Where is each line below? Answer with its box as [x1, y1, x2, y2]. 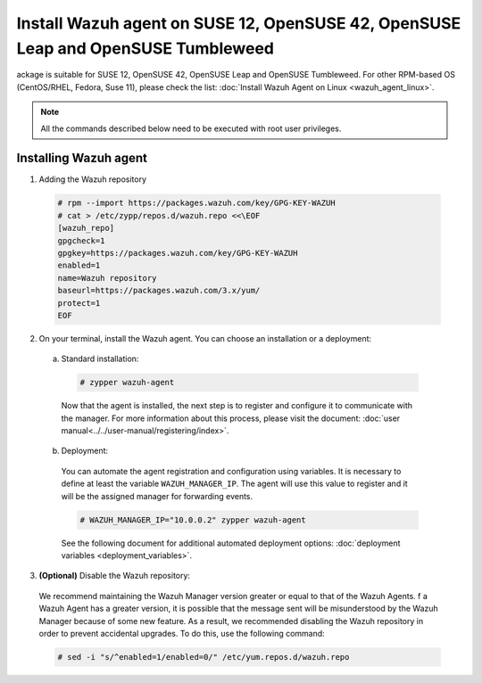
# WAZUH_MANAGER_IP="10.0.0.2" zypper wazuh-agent [79, 514, 307, 525]
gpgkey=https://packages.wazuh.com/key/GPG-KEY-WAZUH [57, 248, 298, 258]
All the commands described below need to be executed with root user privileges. [40, 123, 342, 134]
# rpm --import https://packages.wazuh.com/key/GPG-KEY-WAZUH [57, 198, 336, 209]
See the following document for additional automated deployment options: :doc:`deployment [61, 538, 401, 548]
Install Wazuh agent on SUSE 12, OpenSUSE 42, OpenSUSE [16, 13, 461, 33]
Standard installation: [61, 353, 139, 365]
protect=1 [57, 298, 101, 308]
